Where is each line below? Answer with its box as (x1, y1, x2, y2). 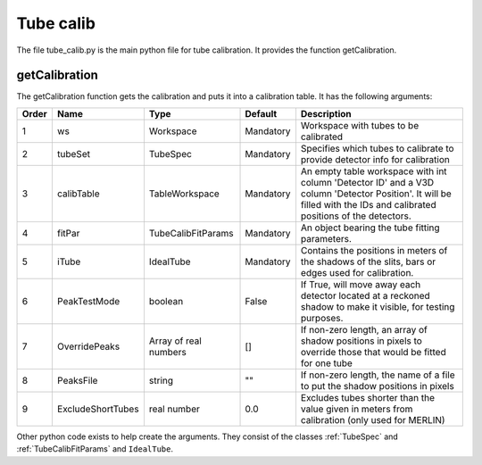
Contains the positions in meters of (300, 244, 448, 256)
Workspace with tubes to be (300, 119, 420, 131)
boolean (148, 295, 184, 307)
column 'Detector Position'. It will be (300, 187, 453, 200)
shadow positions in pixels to (300, 335, 423, 347)
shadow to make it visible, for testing (300, 300, 455, 312)
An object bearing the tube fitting (300, 221, 441, 234)
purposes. (300, 311, 344, 324)
